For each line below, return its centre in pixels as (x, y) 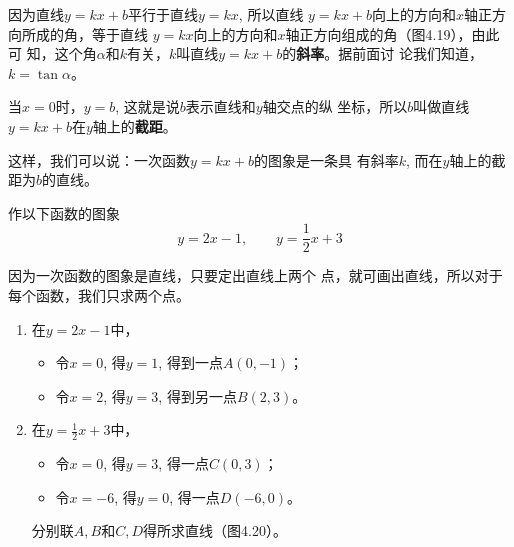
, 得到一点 (190, 362)
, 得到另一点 (197, 395)
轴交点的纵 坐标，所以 (335, 106)
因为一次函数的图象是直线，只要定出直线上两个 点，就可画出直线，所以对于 (255, 275)
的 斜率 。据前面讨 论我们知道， (382, 53)
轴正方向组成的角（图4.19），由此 (392, 33)
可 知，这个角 (52, 53)
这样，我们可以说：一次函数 (99, 159)
